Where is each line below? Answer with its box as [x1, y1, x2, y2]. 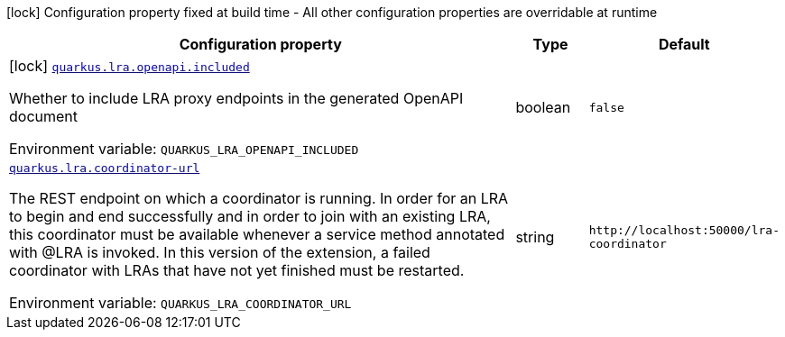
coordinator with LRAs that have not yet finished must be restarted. [9, 261, 465, 279]
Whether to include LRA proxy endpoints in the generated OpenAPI [9, 89, 464, 107]
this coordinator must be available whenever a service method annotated [9, 225, 505, 243]
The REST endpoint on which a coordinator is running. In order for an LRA [9, 189, 509, 207]
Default [658, 35, 710, 53]
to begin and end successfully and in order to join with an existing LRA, [9, 207, 491, 225]
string [515, 227, 555, 246]
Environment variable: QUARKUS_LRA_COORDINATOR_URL [9, 294, 352, 312]
